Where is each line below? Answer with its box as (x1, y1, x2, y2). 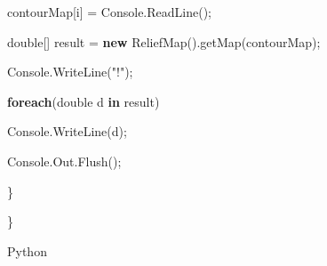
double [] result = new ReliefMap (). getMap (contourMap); (7, 32, 321, 51)
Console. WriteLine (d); (7, 122, 127, 141)
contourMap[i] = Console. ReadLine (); (7, 3, 211, 20)
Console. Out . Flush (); (7, 151, 122, 170)
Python (7, 241, 47, 260)
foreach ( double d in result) (7, 92, 160, 110)
